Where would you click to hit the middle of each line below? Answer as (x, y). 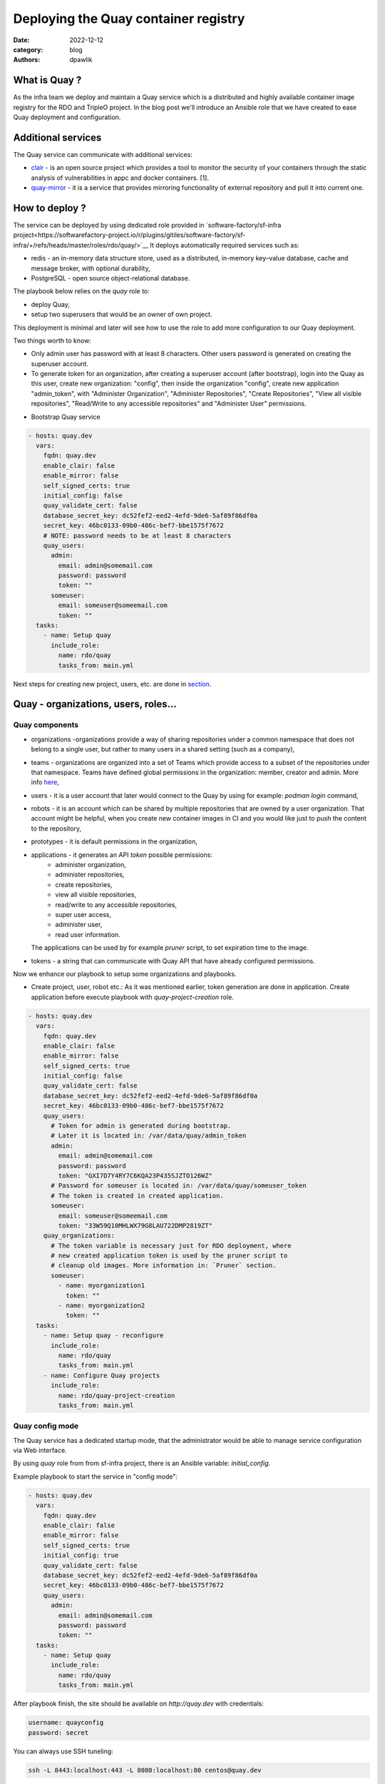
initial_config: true (81, 1555)
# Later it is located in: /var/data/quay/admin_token (149, 1136)
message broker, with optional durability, (91, 268)
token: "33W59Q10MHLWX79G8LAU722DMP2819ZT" (135, 1225)
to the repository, (56, 828)
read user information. (88, 934)
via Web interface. (40, 1450)
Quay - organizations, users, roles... (95, 704)
